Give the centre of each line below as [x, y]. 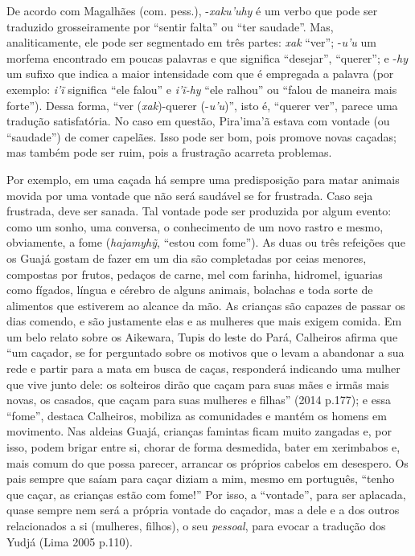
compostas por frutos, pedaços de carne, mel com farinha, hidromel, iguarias [195, 274]
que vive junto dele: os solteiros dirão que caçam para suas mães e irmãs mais [198, 384]
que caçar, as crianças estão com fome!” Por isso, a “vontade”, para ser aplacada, [206, 494]
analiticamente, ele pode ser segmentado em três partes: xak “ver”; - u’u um [191, 42]
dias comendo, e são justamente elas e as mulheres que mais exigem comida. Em [204, 321]
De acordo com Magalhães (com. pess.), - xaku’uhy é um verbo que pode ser [192, 10]
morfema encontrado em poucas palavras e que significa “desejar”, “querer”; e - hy [207, 57]
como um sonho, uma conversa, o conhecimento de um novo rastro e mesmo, [195, 226]
